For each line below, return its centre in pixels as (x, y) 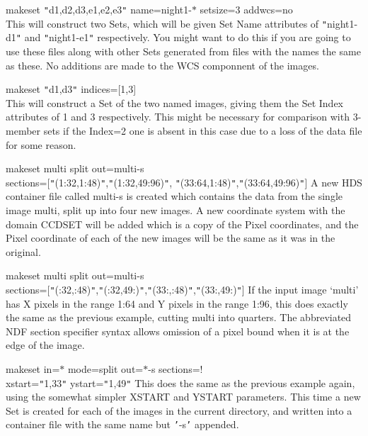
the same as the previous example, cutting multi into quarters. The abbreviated (179, 317)
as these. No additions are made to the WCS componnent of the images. (162, 65)
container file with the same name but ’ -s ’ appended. (122, 424)
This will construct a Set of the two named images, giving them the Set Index (175, 102)
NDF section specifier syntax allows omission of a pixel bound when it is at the (178, 331)
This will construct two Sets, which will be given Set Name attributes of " (166, 23)
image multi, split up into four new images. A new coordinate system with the (176, 210)
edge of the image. (45, 345)
